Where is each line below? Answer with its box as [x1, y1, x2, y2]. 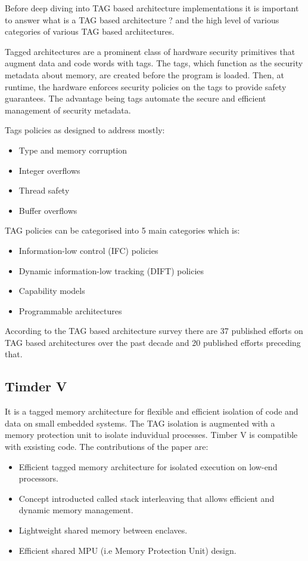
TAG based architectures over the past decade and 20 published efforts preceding [5, 336, 301, 348]
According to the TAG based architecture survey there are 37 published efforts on [5, 324, 303, 337]
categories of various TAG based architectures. [5, 25, 175, 38]
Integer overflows [18, 164, 80, 176]
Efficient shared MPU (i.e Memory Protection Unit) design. [18, 544, 237, 556]
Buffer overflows [18, 204, 77, 216]
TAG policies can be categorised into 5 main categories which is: [5, 224, 240, 237]
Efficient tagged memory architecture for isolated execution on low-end [18, 460, 278, 473]
